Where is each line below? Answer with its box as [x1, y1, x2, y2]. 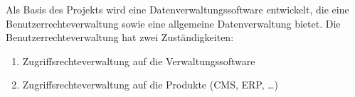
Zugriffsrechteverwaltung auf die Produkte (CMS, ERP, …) [22, 77, 279, 92]
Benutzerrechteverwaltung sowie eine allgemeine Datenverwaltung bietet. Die [6, 16, 341, 30]
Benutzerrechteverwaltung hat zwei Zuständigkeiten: [6, 30, 234, 45]
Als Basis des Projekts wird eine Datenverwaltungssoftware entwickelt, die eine [6, 2, 349, 16]
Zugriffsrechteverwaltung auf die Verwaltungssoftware [22, 53, 255, 68]
